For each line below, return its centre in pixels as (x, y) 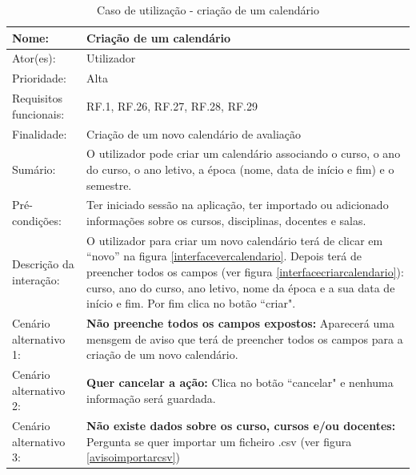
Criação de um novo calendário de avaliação (194, 133)
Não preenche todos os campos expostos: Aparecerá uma (240, 323)
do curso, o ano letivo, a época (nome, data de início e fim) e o (240, 169)
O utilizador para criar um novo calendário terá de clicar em (235, 240)
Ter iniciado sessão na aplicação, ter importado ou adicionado (238, 205)
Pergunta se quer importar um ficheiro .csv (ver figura (219, 441)
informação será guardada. (151, 398)
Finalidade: (40, 133)
